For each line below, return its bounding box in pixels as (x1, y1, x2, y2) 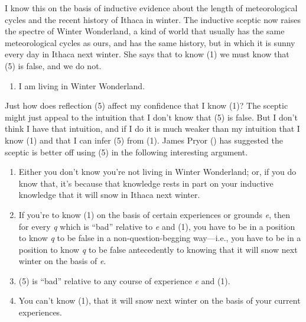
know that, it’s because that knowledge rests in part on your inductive (18, 177, 274, 189)
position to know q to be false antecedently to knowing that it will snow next (18, 243, 298, 255)
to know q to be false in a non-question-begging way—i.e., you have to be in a (18, 232, 301, 244)
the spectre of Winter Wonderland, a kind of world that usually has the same (5, 25, 285, 37)
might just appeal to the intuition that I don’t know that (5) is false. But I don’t (5, 110, 298, 123)
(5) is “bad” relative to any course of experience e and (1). (18, 274, 230, 287)
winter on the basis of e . (18, 255, 106, 267)
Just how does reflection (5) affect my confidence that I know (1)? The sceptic (5, 99, 288, 112)
